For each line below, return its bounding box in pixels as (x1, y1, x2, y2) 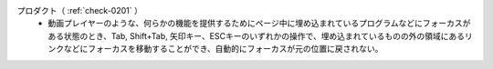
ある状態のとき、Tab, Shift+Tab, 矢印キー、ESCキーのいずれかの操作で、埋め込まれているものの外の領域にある (47, 30, 466, 41)
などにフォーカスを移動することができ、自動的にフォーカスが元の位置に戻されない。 (63, 44, 383, 54)
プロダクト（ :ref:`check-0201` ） (16, 5, 143, 15)
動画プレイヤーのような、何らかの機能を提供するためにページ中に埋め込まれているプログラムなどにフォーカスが (47, 18, 471, 29)
